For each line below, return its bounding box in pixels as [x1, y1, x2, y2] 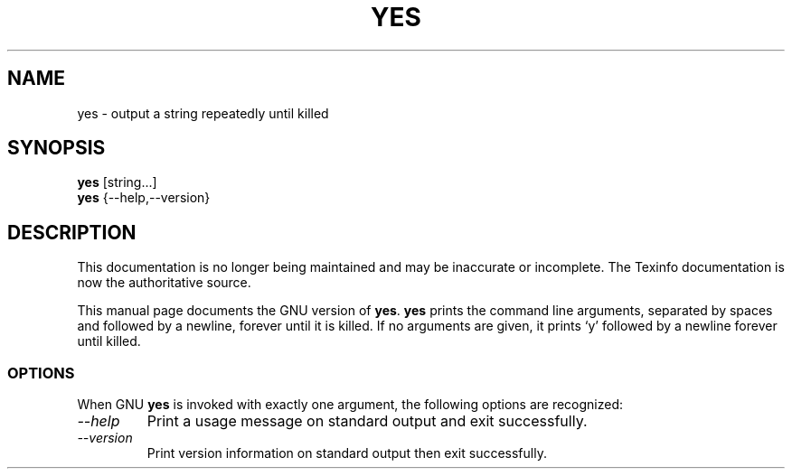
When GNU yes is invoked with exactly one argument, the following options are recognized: [77, 397, 624, 413]
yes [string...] [77, 174, 157, 191]
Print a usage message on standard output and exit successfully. [146, 412, 588, 431]
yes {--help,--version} [77, 190, 211, 206]
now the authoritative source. [77, 275, 251, 291]
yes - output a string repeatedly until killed [77, 105, 329, 121]
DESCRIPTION [7, 220, 137, 244]
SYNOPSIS [7, 136, 106, 160]
